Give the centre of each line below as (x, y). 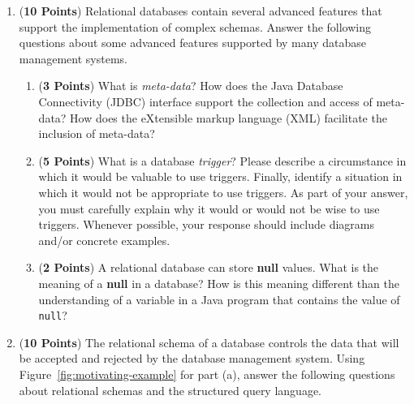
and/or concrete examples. (104, 240)
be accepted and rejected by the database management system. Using (192, 358)
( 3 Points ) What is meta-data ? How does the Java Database (191, 86)
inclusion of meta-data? (97, 133)
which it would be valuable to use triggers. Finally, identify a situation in (220, 176)
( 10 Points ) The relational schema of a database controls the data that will (209, 342)
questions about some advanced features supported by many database (192, 43)
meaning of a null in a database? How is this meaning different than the (219, 283)
